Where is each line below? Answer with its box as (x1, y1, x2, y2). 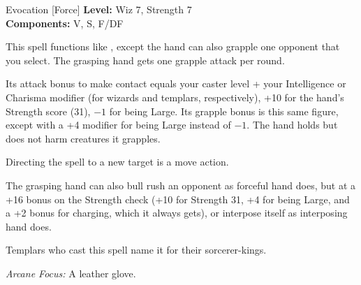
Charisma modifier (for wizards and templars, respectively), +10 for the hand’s (6, 89, 344, 104)
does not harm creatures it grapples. (6, 131, 161, 145)
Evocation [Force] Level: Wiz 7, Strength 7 (6, 2, 192, 16)
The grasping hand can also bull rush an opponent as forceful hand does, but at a (6, 177, 356, 192)
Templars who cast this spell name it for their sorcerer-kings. (6, 242, 267, 257)
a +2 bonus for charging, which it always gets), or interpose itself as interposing (6, 205, 348, 220)
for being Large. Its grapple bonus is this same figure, (109, 103, 339, 118)
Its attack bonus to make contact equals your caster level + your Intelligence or (6, 76, 346, 91)
